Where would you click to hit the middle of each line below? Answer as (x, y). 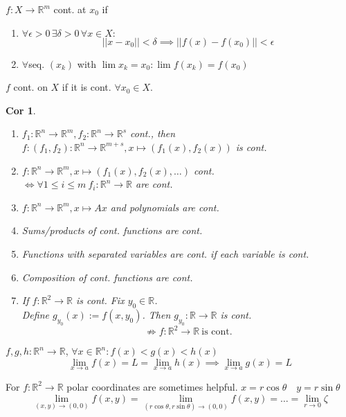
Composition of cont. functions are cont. (107, 277)
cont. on (30, 87)
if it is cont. (86, 87)
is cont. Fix (100, 300)
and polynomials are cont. (165, 207)
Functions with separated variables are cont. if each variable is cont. (165, 253)
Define (35, 314)
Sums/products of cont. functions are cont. (112, 230)
